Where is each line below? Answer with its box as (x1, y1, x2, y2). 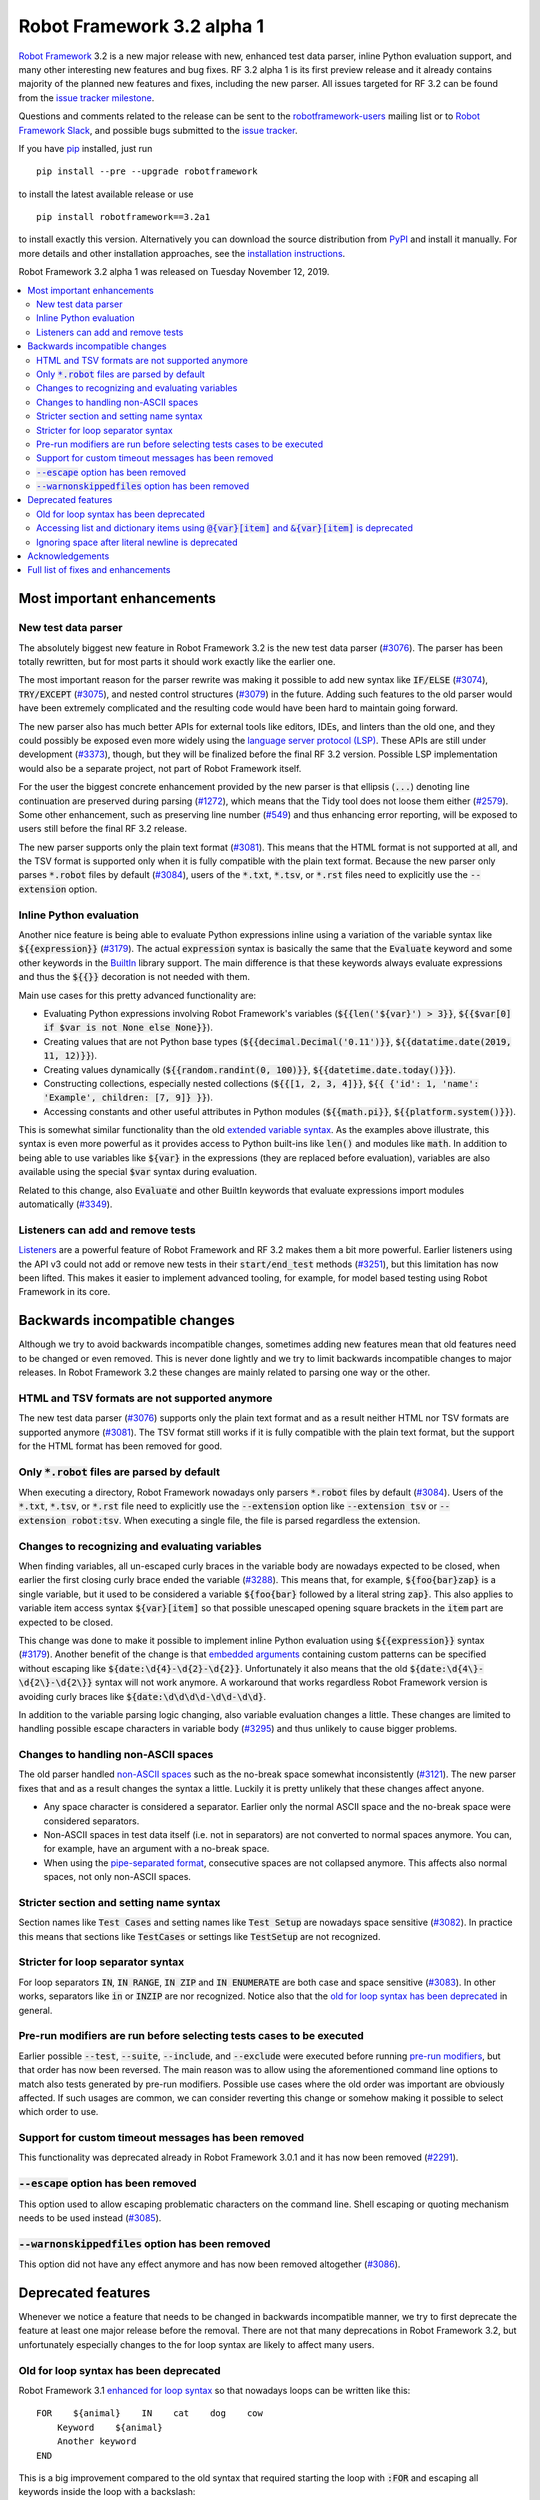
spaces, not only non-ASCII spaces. (43, 1871, 192, 1883)
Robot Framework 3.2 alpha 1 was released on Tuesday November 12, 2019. (18, 266, 330, 278)
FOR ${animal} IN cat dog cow (36, 2408, 264, 2419)
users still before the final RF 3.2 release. (18, 823, 187, 835)
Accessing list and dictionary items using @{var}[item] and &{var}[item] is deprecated (36, 522, 414, 534)
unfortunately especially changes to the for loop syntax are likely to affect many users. (18, 2338, 375, 2350)
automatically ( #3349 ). (18, 1198, 113, 1210)
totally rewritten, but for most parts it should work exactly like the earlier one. (18, 655, 336, 667)
